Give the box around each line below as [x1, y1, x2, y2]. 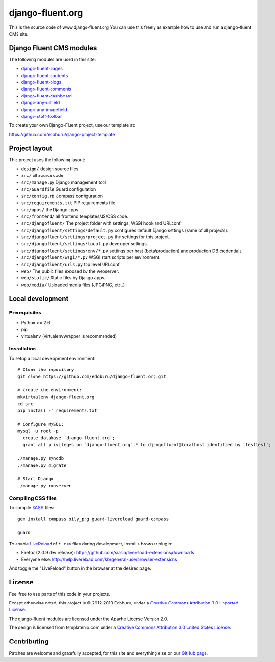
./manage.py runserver [17, 483, 72, 488]
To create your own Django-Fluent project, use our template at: [9, 122, 136, 128]
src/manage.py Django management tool [21, 179, 106, 185]
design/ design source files [21, 166, 79, 172]
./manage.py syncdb [17, 456, 64, 461]
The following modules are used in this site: [9, 57, 96, 62]
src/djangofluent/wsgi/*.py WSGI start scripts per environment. [21, 254, 161, 260]
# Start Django [17, 476, 54, 482]
